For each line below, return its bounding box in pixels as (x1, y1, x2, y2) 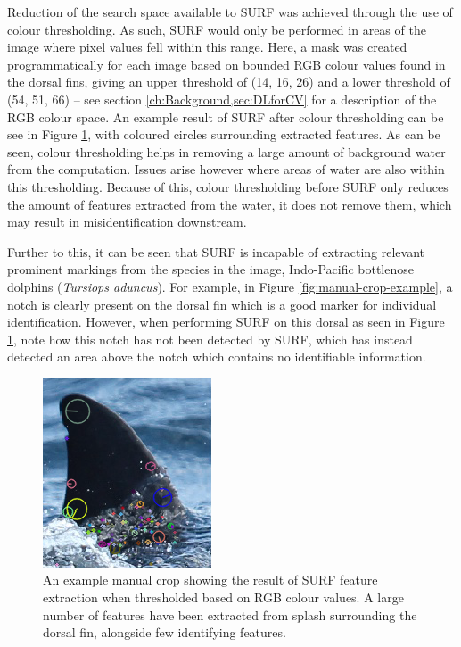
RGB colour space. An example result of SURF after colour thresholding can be (7, 107, 444, 126)
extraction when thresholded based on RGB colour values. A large (43, 588, 404, 607)
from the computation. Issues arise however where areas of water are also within (7, 160, 445, 178)
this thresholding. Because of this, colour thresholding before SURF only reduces (7, 177, 449, 195)
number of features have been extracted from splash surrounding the (43, 605, 417, 624)
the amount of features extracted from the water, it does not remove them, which (7, 195, 452, 213)
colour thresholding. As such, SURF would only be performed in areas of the (7, 20, 426, 38)
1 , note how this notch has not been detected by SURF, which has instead (7, 329, 413, 348)
